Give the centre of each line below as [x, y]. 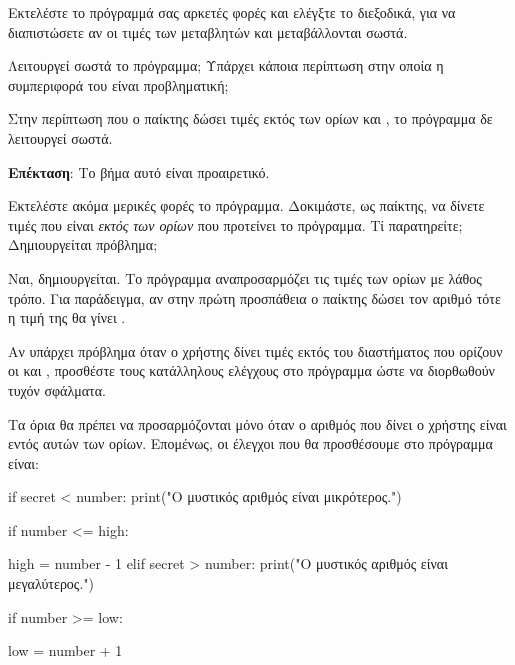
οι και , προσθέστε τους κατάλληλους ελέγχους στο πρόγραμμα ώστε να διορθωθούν [251, 370]
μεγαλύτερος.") [51, 583]
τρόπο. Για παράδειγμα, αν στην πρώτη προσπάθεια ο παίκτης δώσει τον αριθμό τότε [254, 297]
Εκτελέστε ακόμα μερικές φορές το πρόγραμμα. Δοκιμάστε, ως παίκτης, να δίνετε [246, 205]
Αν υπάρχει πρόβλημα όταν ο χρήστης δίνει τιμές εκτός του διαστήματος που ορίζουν [255, 350]
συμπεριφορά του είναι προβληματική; [118, 84]
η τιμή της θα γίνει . [67, 317]
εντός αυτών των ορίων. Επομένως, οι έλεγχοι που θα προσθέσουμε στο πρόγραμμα [250, 443]
